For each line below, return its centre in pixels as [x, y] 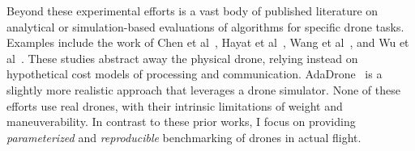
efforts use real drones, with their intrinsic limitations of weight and [175, 105]
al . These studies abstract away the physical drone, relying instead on [182, 58]
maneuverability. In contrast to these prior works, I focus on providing [181, 122]
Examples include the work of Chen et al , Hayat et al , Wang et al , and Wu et [208, 42]
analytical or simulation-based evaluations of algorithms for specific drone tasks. [205, 26]
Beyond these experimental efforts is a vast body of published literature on [193, 10]
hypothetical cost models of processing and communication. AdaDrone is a [195, 74]
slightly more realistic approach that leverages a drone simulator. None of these [203, 89]
